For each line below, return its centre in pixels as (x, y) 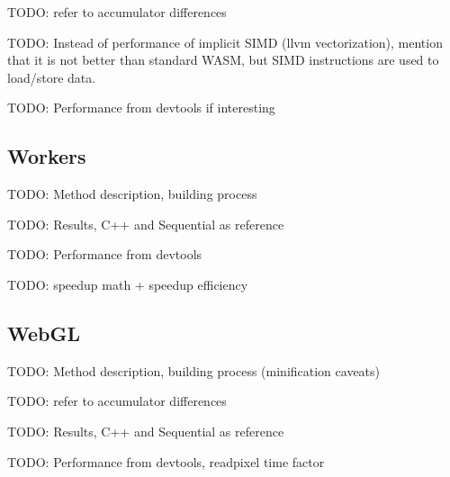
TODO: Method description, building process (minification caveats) (194, 370)
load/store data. (52, 77)
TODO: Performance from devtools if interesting (141, 108)
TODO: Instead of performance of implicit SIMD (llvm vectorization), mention (225, 42)
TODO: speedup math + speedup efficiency (128, 284)
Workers (47, 156)
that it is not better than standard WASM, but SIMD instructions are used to (223, 60)
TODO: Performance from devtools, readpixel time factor (166, 461)
